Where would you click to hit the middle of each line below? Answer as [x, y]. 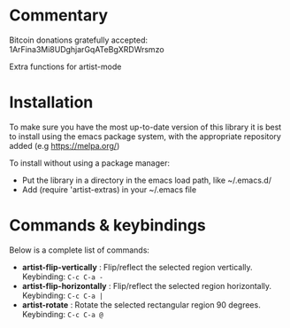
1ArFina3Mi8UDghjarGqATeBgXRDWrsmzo [87, 49]
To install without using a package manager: [90, 163]
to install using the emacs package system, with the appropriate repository [145, 136]
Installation [51, 102]
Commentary [59, 16]
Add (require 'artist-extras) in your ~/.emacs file [109, 189]
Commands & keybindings [107, 226]
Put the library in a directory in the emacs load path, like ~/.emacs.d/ [147, 180]
